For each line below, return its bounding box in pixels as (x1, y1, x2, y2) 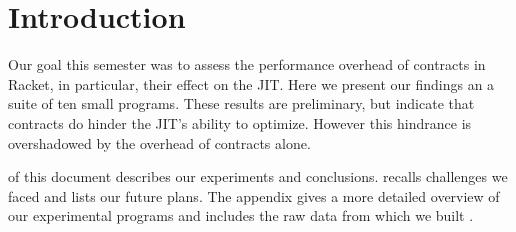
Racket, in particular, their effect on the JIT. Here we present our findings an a (8, 73, 495, 94)
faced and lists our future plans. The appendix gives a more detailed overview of (8, 185, 500, 206)
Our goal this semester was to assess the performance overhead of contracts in (8, 54, 486, 75)
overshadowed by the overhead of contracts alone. (8, 132, 311, 153)
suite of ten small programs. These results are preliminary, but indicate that (8, 93, 475, 114)
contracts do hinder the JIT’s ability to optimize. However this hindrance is (8, 112, 472, 133)
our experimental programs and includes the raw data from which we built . (8, 205, 474, 226)
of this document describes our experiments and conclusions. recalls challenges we (8, 166, 508, 187)
